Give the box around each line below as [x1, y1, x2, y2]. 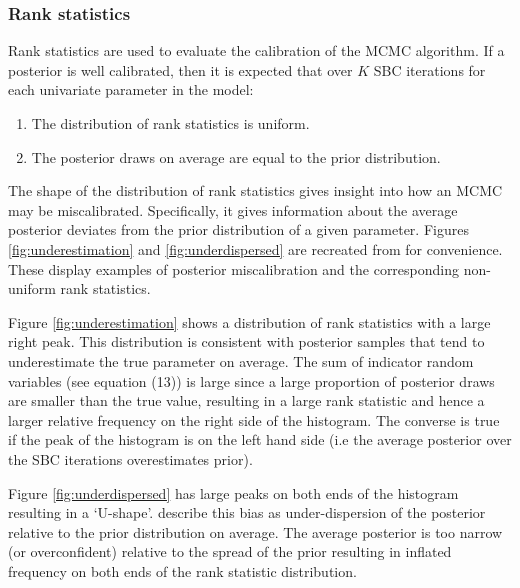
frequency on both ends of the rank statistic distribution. [8, 560, 357, 581]
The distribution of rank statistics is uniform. [31, 113, 310, 133]
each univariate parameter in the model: [8, 79, 254, 100]
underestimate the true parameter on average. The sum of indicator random [8, 350, 474, 371]
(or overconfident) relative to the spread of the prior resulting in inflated [8, 541, 452, 562]
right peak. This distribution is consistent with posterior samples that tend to [8, 331, 485, 352]
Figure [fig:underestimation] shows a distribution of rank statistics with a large [8, 311, 491, 332]
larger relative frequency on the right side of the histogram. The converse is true [8, 409, 500, 430]
